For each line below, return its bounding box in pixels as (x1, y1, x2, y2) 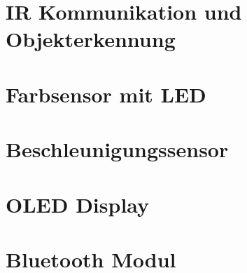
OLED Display (6, 189, 150, 218)
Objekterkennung (6, 25, 176, 53)
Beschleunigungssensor (6, 135, 229, 164)
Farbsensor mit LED (6, 79, 206, 108)
